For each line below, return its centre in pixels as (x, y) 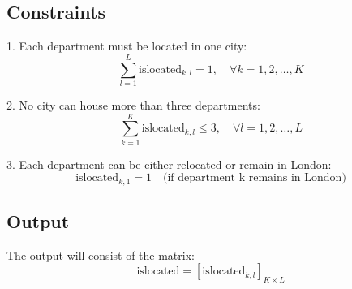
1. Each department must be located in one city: (127, 46)
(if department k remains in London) (254, 178)
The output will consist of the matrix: (101, 254)
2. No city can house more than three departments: (133, 104)
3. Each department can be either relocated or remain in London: (169, 164)
